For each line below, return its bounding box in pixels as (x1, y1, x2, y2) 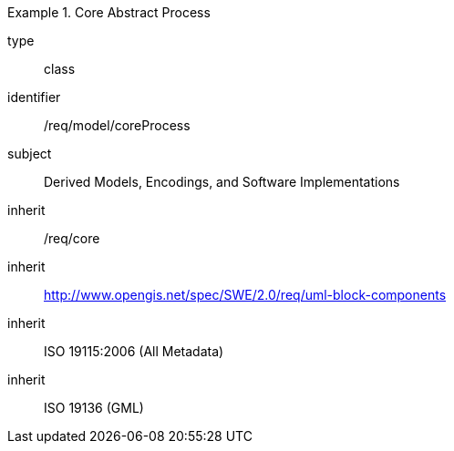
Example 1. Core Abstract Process (7, 5, 211, 20)
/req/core (44, 231, 100, 246)
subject (7, 146, 52, 161)
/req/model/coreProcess (44, 118, 191, 133)
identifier (7, 89, 61, 105)
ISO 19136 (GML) (44, 400, 144, 415)
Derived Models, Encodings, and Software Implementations (44, 174, 400, 190)
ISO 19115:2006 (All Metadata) (44, 343, 224, 359)
